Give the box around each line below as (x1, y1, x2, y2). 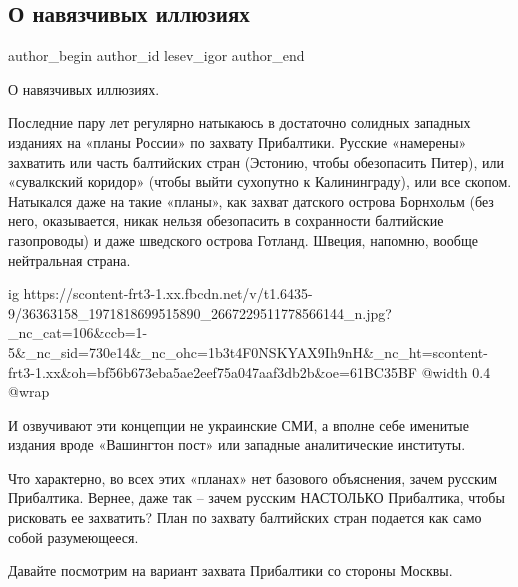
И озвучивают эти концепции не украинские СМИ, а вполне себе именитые (8, 414, 469, 435)
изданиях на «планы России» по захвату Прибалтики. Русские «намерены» (8, 131, 467, 152)
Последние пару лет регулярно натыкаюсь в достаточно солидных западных (8, 112, 471, 133)
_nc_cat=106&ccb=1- (8, 322, 148, 343)
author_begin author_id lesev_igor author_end (8, 45, 305, 66)
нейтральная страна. (8, 249, 131, 270)
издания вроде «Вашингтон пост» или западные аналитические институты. (8, 434, 466, 455)
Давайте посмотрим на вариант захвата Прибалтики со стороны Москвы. (8, 560, 453, 581)
